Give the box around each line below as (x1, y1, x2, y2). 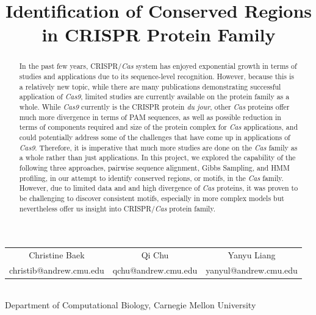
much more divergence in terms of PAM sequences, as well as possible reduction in (19, 111, 281, 122)
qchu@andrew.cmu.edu (112, 263, 198, 276)
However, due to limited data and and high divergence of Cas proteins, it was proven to (19, 183, 298, 193)
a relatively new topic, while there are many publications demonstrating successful (19, 81, 281, 91)
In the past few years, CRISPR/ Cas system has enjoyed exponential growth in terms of (19, 61, 297, 71)
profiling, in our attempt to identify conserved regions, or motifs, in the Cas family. (19, 172, 284, 183)
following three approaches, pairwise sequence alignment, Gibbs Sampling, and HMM (19, 162, 290, 172)
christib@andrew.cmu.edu (9, 263, 104, 276)
